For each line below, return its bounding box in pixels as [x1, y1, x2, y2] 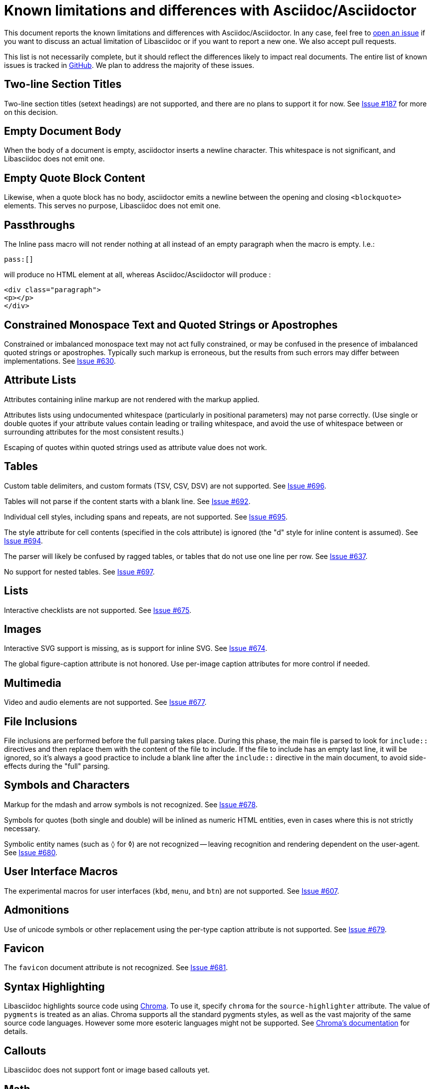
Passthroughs [4, 218, 75, 231]
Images [4, 622, 41, 635]
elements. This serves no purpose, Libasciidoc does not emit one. [4, 201, 221, 210]
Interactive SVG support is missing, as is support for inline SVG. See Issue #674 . [4, 644, 267, 653]
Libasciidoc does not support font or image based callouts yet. [4, 1066, 210, 1075]
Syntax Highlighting [4, 980, 105, 993]
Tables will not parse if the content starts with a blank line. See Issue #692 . [4, 497, 251, 506]
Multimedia [4, 676, 61, 689]
